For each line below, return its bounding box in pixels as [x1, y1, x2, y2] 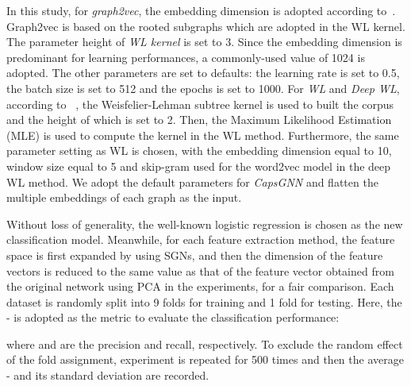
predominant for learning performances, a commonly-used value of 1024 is [6, 48, 365, 65]
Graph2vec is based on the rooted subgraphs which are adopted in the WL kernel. [6, 17, 405, 34]
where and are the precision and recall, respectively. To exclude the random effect [6, 335, 403, 352]
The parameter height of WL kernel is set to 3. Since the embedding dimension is [6, 33, 402, 50]
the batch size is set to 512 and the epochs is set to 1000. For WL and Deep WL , [6, 79, 400, 96]
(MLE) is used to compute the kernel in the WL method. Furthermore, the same [6, 126, 399, 143]
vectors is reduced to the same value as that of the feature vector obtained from [6, 262, 394, 279]
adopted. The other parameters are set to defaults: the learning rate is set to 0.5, [6, 64, 400, 81]
